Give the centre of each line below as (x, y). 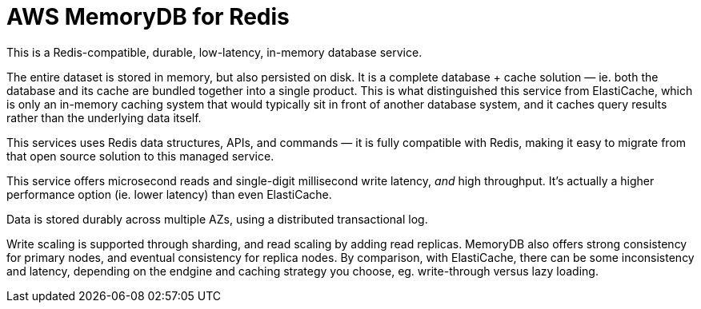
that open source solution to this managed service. (140, 156)
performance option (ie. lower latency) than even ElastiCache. (169, 194)
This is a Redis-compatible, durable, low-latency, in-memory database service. (214, 52)
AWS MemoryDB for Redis (148, 17)
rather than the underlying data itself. (104, 117)
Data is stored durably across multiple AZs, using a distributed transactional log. (217, 219)
